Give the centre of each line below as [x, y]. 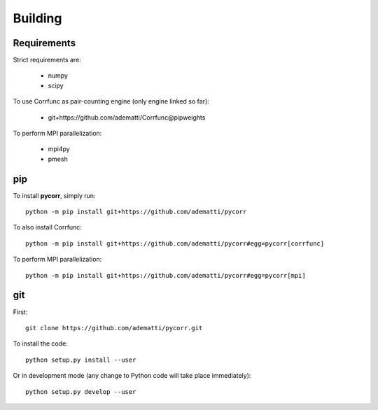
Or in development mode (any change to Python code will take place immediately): [132, 376]
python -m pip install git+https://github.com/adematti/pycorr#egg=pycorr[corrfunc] [175, 243]
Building [37, 18]
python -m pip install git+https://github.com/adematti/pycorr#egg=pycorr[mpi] [166, 275]
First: [20, 312]
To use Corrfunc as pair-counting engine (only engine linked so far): [111, 101]
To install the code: [40, 344]
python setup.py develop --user [81, 391]
